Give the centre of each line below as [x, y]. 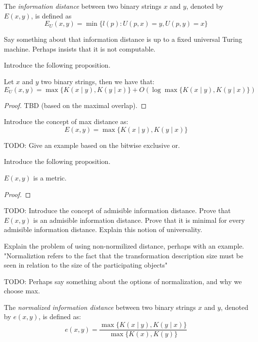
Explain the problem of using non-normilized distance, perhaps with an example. [124, 245]
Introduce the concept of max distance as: [66, 121]
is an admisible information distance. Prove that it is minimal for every [139, 220]
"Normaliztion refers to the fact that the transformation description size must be [124, 255]
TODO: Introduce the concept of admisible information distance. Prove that [117, 210]
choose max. [22, 291]
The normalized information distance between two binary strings [100, 307]
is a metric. [50, 177]
